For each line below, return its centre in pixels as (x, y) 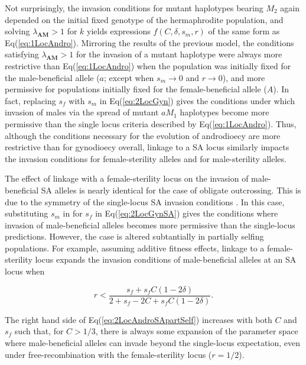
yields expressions (119, 31)
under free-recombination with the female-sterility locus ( (108, 354)
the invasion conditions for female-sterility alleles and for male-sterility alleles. (146, 158)
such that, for (39, 331)
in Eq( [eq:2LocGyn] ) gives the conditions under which (197, 100)
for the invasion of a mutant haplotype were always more (179, 54)
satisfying (22, 54)
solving (17, 31)
